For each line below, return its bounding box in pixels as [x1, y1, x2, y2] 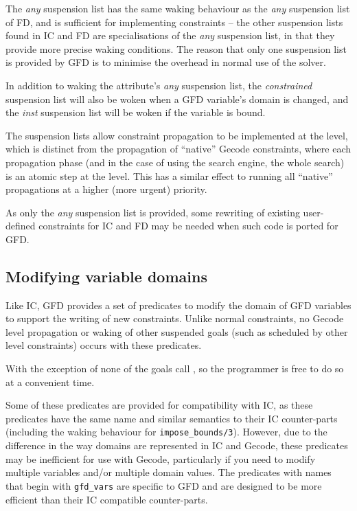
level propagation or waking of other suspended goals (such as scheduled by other [5, 324, 348, 339]
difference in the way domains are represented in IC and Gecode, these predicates [5, 438, 348, 453]
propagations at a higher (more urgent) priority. [5, 182, 207, 196]
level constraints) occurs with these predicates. [5, 338, 202, 352]
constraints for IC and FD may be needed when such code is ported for [38, 218, 338, 233]
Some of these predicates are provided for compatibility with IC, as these [5, 398, 313, 412]
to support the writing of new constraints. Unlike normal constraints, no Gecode [5, 311, 344, 326]
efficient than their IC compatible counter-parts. [5, 492, 208, 506]
